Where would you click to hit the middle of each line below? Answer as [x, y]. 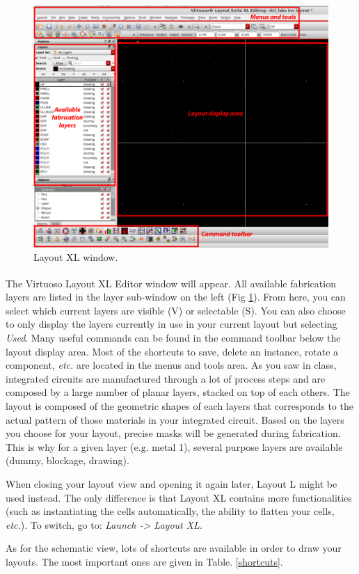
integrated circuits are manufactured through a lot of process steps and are [166, 378]
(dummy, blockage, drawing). [67, 460]
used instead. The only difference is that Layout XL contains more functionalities [179, 497]
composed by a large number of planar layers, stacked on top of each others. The [178, 392]
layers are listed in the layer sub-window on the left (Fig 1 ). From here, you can [176, 297]
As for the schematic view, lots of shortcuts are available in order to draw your [174, 548]
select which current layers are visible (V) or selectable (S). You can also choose [176, 310]
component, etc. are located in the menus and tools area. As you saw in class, [171, 365]
